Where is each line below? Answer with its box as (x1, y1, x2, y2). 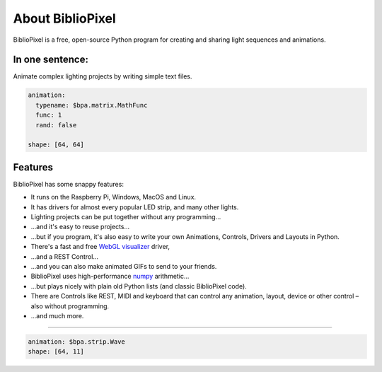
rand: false (35, 121, 77, 129)
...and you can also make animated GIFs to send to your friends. (30, 262, 217, 271)
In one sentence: (13, 54, 88, 66)
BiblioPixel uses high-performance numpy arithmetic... (30, 272, 190, 281)
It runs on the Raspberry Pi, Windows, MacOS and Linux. (30, 193, 197, 202)
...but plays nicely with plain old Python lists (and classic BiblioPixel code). (30, 281, 247, 290)
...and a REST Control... (30, 252, 99, 261)
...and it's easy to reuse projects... (30, 223, 130, 231)
